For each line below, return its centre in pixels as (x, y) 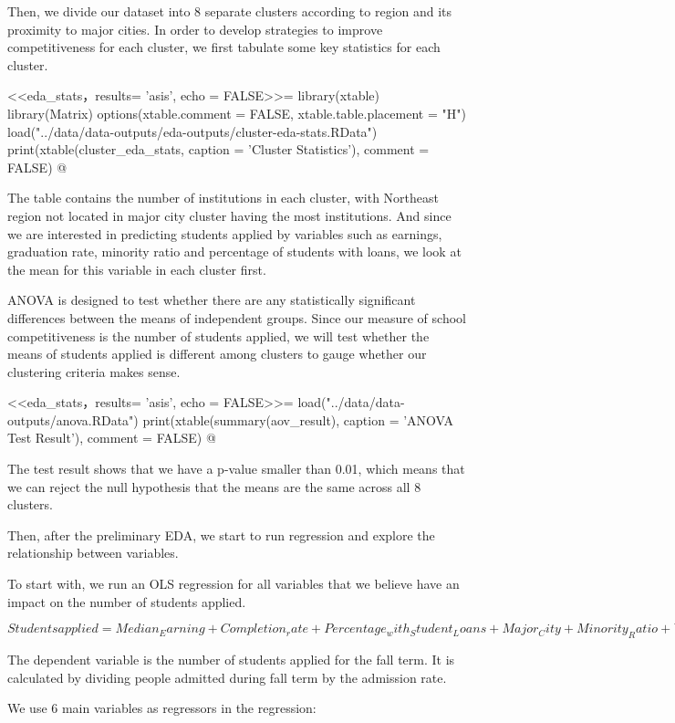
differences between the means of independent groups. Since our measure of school (237, 317)
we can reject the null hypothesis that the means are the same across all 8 (214, 486)
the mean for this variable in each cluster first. (137, 269)
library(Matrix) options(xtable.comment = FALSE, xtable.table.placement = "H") (237, 113)
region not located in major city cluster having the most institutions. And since (229, 215)
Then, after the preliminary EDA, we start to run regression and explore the (221, 534)
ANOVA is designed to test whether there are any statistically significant (212, 300)
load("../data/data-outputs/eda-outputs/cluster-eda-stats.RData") (192, 131)
